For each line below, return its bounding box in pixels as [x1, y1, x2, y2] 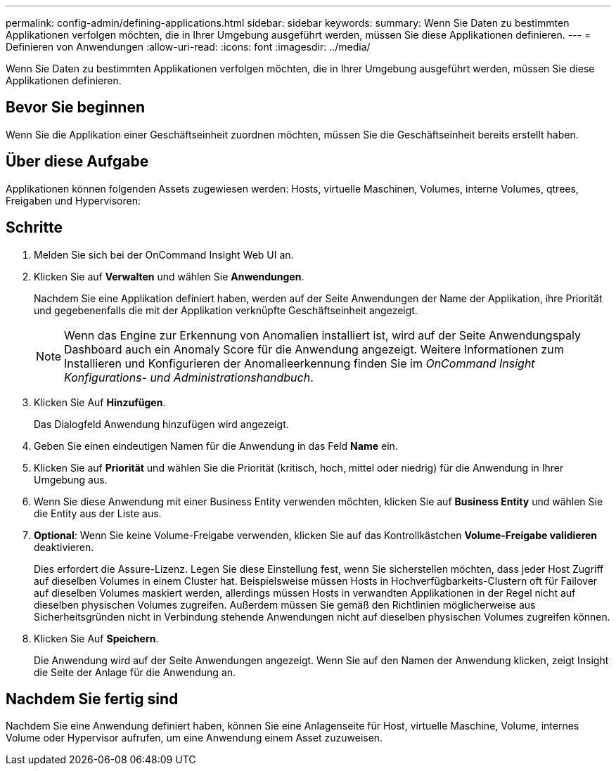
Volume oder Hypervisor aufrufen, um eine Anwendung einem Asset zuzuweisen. [6, 732, 383, 744]
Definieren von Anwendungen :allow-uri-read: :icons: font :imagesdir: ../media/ [6, 41, 371, 53]
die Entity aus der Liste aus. [34, 507, 162, 519]
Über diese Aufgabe [6, 153, 149, 171]
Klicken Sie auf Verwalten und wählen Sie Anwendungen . [34, 270, 304, 283]
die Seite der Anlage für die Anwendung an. [34, 666, 236, 678]
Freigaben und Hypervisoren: [6, 194, 141, 207]
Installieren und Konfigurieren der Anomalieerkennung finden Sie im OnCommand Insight [64, 356, 535, 370]
